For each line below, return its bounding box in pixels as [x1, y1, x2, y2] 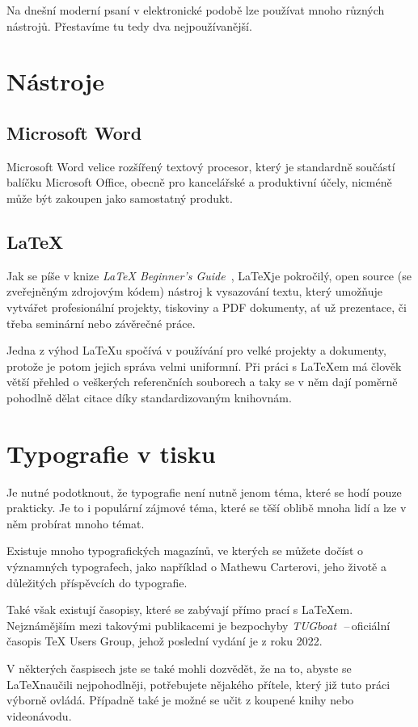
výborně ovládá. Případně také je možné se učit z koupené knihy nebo [6, 691, 354, 708]
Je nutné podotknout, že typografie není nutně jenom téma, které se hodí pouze [6, 483, 402, 500]
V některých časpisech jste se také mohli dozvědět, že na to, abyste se [6, 659, 352, 676]
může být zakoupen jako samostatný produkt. [6, 189, 233, 206]
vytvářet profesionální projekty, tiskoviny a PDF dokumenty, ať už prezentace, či [6, 298, 407, 315]
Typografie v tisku [6, 436, 216, 469]
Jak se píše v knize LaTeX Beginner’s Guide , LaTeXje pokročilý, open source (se [6, 267, 412, 284]
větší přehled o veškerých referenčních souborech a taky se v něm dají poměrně [6, 373, 398, 390]
